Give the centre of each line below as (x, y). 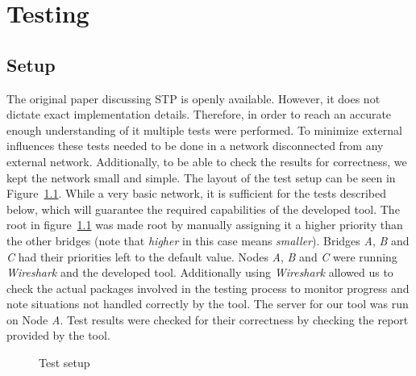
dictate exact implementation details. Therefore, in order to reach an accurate (199, 114)
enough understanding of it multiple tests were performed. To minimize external (204, 130)
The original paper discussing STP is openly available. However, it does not (193, 98)
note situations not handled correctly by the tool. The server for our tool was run (208, 304)
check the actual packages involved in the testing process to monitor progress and (208, 288)
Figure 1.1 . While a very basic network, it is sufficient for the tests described (197, 193)
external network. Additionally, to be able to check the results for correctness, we (207, 161)
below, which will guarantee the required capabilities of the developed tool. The (203, 209)
